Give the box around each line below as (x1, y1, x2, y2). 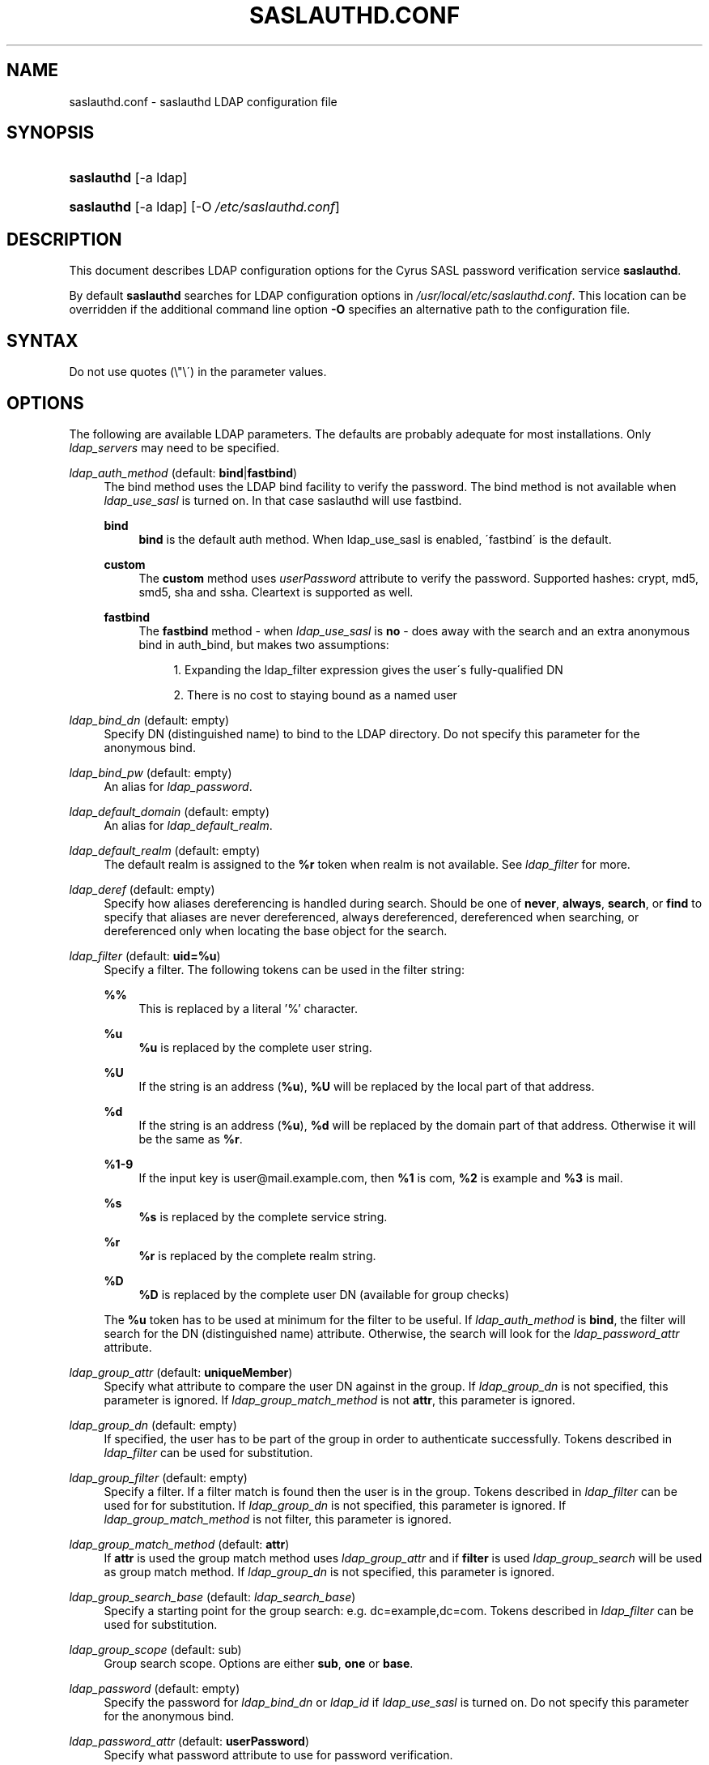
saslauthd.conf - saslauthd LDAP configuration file (69, 94, 338, 109)
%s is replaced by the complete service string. (138, 1209, 388, 1224)
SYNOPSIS (6, 122, 95, 143)
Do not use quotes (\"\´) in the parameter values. (69, 365, 327, 379)
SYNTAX (6, 330, 79, 351)
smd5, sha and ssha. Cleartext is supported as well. (138, 584, 414, 599)
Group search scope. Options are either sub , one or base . (104, 1656, 414, 1670)
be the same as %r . (138, 1131, 243, 1146)
